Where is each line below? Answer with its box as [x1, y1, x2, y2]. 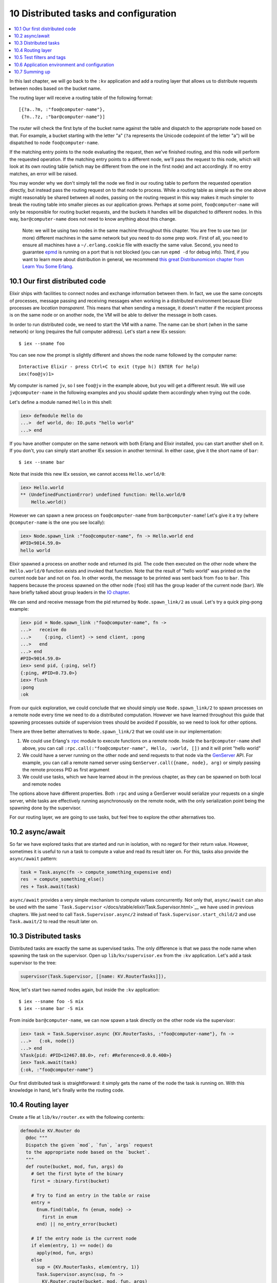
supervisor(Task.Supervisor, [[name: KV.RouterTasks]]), [20, 973, 167, 979]
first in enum [42, 1214, 77, 1220]
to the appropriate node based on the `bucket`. [26, 1150, 151, 1155]
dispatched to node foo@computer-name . [9, 140, 100, 146]
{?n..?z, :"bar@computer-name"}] [21, 113, 105, 120]
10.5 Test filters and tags [14, 54, 66, 61]
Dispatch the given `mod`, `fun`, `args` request [26, 1142, 153, 1148]
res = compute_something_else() [20, 877, 105, 882]
